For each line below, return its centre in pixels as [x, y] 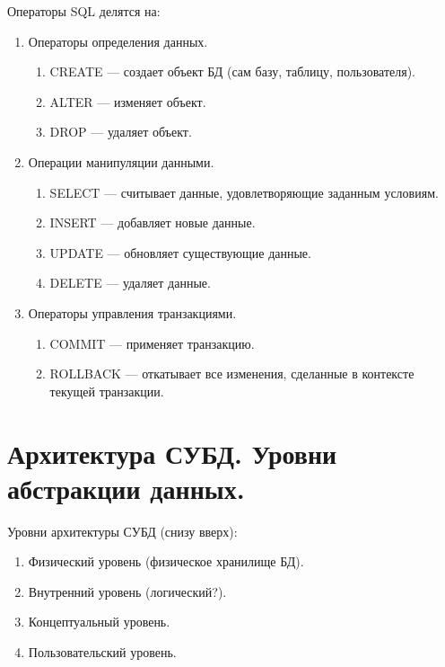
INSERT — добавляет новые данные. [153, 222]
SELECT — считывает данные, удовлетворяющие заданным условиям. [244, 192]
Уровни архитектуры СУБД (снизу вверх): [122, 531]
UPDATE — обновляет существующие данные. [180, 252]
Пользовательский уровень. [102, 652]
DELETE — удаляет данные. [130, 283]
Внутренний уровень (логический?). [127, 591]
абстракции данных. [126, 488]
